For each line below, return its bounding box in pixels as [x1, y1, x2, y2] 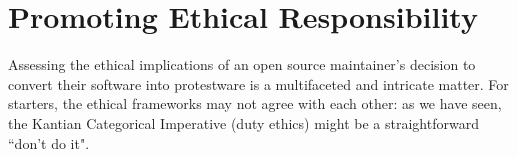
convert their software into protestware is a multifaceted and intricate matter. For [8, 73, 509, 94]
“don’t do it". [8, 132, 90, 153]
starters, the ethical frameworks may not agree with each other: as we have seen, [8, 93, 502, 114]
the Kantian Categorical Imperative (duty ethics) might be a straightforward [8, 112, 479, 133]
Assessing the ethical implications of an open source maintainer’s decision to [8, 54, 476, 75]
